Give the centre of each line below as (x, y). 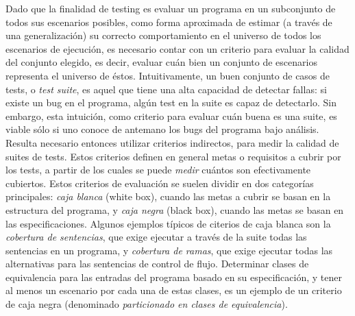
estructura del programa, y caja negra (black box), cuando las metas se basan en (175, 209)
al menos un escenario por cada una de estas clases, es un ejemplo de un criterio (174, 290)
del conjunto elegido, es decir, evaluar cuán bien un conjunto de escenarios (161, 62)
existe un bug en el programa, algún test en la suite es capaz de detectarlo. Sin (171, 102)
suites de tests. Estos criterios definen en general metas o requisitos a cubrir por (173, 156)
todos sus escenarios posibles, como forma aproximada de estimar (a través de (169, 22)
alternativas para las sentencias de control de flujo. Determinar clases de (157, 264)
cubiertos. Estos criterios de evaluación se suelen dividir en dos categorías (160, 183)
